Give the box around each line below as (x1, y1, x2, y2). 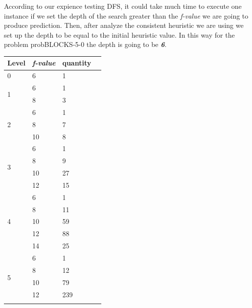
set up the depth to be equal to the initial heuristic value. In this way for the (4, 29, 235, 40)
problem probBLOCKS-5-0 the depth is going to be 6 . (4, 39, 167, 49)
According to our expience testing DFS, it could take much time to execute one (4, 1, 242, 11)
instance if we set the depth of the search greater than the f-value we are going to (4, 10, 249, 21)
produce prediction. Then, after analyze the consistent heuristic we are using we (4, 20, 244, 30)
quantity (62, 58, 92, 68)
